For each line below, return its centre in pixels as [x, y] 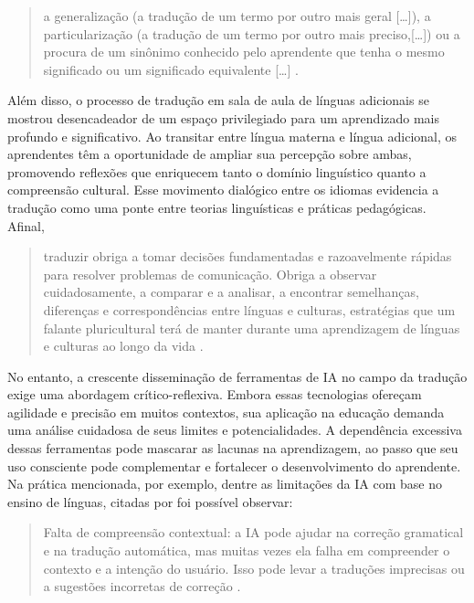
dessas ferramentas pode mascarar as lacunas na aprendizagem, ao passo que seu [233, 448]
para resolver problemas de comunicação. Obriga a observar [210, 274]
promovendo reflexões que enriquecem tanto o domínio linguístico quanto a [217, 171]
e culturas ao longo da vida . [123, 346]
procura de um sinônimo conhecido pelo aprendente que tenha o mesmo [244, 52]
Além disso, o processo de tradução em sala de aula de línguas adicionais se [218, 100]
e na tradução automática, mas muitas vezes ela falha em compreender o [247, 550]
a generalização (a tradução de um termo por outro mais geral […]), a [237, 16]
